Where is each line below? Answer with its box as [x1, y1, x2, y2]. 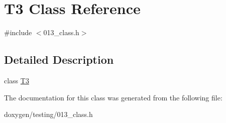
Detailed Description [4, 52, 114, 67]
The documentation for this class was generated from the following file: [4, 92, 222, 102]
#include [4, 27, 32, 38]
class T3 [4, 75, 29, 85]
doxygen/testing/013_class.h [4, 109, 93, 119]
